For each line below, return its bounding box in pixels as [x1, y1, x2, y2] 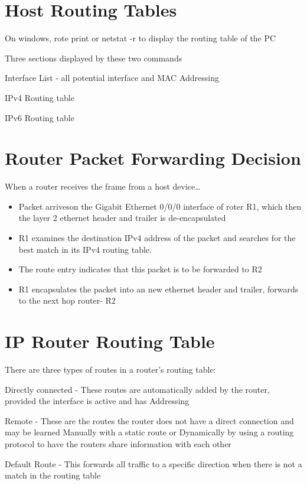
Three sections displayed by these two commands [5, 51, 182, 64]
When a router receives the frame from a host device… [5, 180, 201, 193]
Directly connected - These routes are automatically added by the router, [5, 383, 270, 395]
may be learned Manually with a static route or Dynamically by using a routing [5, 426, 294, 438]
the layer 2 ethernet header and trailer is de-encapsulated [18, 211, 226, 224]
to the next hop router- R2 [18, 294, 116, 307]
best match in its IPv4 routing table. [18, 243, 152, 255]
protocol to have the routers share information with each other [5, 438, 231, 450]
